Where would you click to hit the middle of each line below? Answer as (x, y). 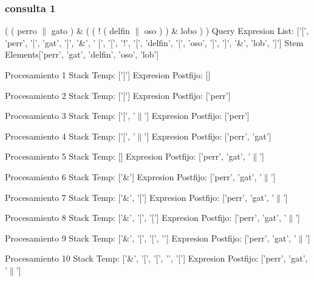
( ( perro (21, 31)
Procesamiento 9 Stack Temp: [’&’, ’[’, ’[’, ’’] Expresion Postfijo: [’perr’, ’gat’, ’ (151, 238)
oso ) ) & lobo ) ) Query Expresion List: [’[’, (227, 31)
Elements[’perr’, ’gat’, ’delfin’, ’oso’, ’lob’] (82, 54)
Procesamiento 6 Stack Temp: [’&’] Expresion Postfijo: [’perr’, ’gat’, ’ (133, 176)
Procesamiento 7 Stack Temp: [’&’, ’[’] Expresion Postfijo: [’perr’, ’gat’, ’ (140, 197)
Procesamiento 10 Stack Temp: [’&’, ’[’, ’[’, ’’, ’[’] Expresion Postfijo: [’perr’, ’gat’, (156, 258)
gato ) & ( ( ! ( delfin (90, 31)
